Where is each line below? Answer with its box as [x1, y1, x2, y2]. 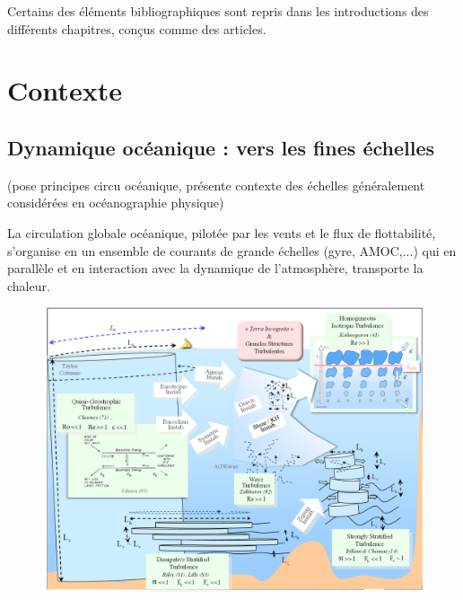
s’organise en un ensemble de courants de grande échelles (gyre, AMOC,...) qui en [7, 241, 457, 260]
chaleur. [7, 276, 50, 295]
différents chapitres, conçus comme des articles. [7, 19, 266, 38]
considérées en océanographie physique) [7, 193, 224, 212]
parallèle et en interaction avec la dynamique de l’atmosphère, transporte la [7, 259, 424, 278]
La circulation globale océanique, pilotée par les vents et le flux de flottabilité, [7, 223, 436, 242]
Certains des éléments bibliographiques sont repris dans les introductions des [7, 2, 429, 20]
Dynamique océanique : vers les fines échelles [7, 133, 435, 161]
